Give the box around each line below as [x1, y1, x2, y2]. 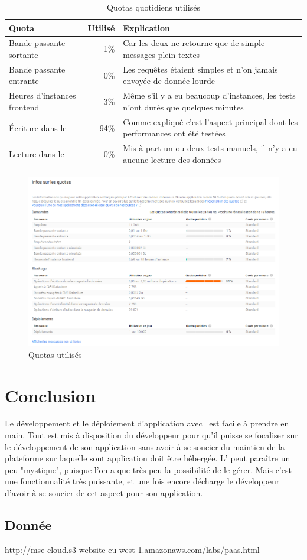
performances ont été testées [123, 127, 226, 139]
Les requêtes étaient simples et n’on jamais [123, 63, 278, 75]
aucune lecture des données [123, 153, 221, 165]
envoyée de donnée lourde [123, 74, 215, 87]
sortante [9, 48, 38, 61]
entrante [9, 74, 39, 87]
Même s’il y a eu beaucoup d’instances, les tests [123, 89, 296, 102]
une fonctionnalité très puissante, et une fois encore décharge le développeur [5, 475, 280, 487]
